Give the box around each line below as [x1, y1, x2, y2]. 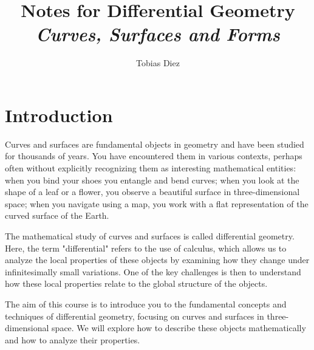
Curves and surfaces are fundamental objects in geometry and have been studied [5, 137, 304, 150]
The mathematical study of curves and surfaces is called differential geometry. [5, 230, 295, 242]
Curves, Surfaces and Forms [36, 21, 280, 47]
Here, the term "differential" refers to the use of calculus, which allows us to [5, 241, 287, 254]
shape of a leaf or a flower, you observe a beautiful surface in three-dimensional [5, 185, 300, 198]
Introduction [5, 102, 113, 127]
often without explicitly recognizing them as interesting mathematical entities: [5, 162, 296, 174]
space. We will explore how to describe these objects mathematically [52, 321, 306, 334]
